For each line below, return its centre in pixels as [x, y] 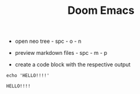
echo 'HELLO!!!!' [28, 76]
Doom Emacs [101, 11]
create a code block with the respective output [73, 64]
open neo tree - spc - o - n [48, 41]
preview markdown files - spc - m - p [61, 53]
